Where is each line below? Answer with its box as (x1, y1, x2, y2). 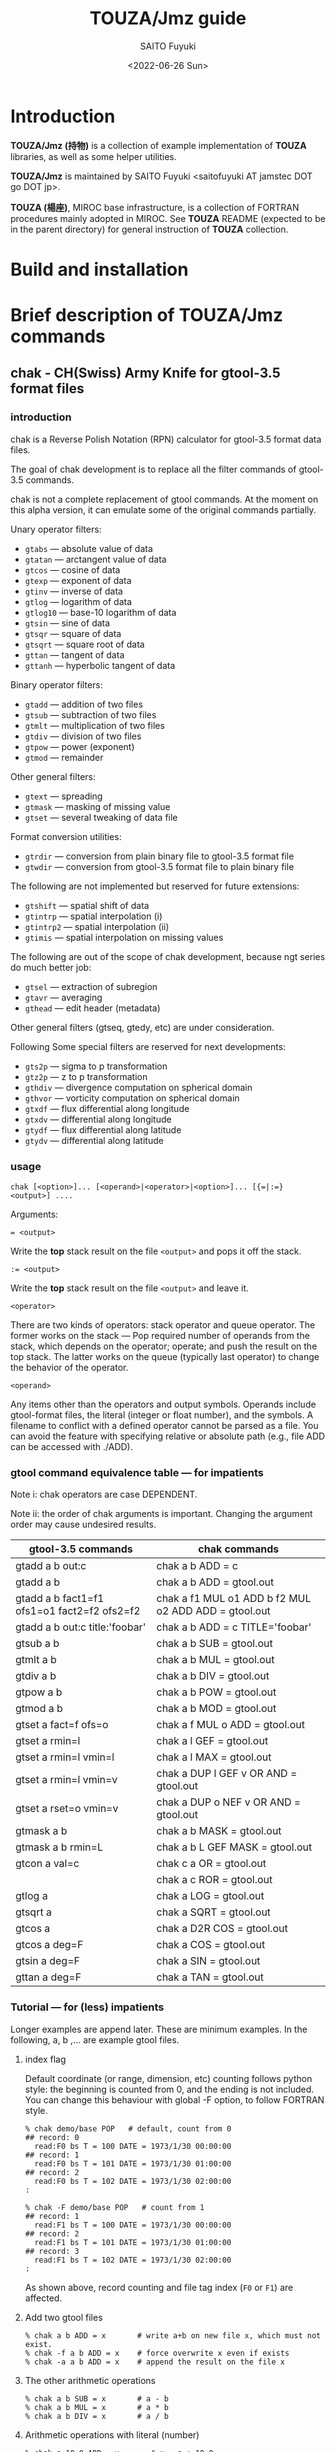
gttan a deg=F (15, 1970, 82, 1984)
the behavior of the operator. (10, 1362, 129, 1374)
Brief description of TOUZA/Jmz (10, 304, 284, 327)
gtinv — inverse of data (24, 585, 123, 597)
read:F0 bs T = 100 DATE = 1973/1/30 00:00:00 (34, 2141, 232, 2151)
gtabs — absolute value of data (24, 542, 153, 554)
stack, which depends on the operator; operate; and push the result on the (10, 1340, 318, 1352)
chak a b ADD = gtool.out (156, 1575, 275, 1589)
